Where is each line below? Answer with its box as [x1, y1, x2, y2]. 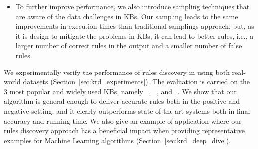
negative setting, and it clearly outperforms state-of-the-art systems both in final [4, 105, 250, 116]
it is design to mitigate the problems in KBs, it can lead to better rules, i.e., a [15, 30, 254, 41]
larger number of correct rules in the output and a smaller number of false [15, 40, 242, 51]
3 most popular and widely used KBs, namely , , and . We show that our [4, 86, 237, 96]
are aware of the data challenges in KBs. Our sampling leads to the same [15, 11, 238, 21]
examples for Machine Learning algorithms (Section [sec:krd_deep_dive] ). [4, 135, 231, 145]
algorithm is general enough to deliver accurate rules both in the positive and [4, 96, 240, 106]
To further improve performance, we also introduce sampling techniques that [15, 1, 250, 11]
